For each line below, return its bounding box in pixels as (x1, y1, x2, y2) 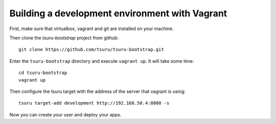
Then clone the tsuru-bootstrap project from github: (9, 35, 119, 41)
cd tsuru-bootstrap (18, 70, 67, 76)
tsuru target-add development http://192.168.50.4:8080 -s (18, 100, 170, 106)
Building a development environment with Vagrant (9, 8, 227, 19)
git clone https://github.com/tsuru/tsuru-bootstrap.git (18, 46, 165, 53)
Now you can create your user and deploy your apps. (9, 111, 122, 117)
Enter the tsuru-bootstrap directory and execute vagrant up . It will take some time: (9, 58, 194, 64)
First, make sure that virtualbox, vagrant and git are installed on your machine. (9, 26, 174, 32)
